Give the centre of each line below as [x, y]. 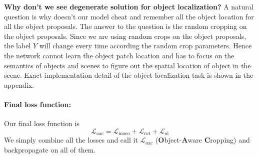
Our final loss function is [42, 123]
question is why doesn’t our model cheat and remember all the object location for [129, 16]
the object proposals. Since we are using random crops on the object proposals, [125, 36]
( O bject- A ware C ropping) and [202, 140]
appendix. [19, 84]
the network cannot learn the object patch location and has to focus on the [119, 55]
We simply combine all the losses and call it [71, 140]
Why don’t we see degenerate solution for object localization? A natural [129, 6]
